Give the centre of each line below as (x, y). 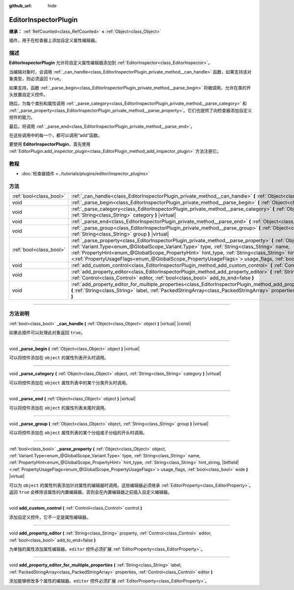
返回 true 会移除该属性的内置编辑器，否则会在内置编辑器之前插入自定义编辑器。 (91, 492)
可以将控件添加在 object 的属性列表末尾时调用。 (59, 408)
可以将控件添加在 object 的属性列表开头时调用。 (59, 357)
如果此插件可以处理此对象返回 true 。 (47, 333)
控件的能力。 (22, 117)
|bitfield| (231, 463)
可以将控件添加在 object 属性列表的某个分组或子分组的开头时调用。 (78, 433)
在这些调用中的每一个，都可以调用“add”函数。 (56, 135)
